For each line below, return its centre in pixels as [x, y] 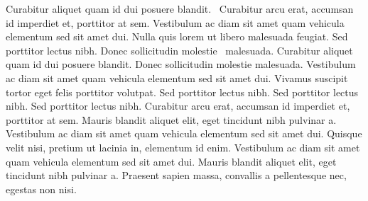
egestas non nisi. [41, 189]
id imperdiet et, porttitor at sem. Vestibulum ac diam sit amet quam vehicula [175, 22]
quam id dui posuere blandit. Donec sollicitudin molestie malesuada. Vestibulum [181, 64]
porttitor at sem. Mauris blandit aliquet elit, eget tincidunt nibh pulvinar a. [171, 119]
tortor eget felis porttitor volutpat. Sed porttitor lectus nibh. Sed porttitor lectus [182, 92]
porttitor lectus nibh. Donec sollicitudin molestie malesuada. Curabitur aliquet [179, 50]
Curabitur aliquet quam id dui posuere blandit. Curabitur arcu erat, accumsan [180, 8]
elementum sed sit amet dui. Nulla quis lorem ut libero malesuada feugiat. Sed [177, 36]
